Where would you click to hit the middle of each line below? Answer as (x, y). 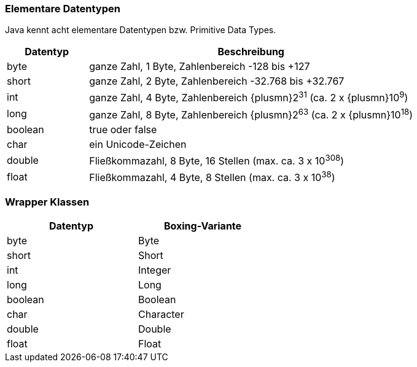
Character (161, 315)
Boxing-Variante (203, 226)
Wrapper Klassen (47, 202)
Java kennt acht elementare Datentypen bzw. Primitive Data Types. (141, 30)
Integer (155, 270)
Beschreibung (251, 52)
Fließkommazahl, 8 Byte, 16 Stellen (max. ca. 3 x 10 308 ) (217, 160)
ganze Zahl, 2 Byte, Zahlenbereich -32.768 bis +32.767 (217, 81)
